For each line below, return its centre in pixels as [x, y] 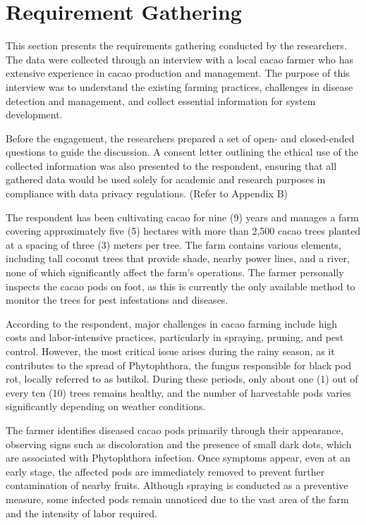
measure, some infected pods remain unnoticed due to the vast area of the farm [177, 499]
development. [34, 115]
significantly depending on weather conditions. [106, 406]
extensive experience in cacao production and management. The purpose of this [178, 73]
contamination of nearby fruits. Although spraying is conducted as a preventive [177, 485]
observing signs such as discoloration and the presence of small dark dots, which [179, 444]
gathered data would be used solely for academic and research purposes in [166, 179]
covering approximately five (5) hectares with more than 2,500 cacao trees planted [183, 231]
